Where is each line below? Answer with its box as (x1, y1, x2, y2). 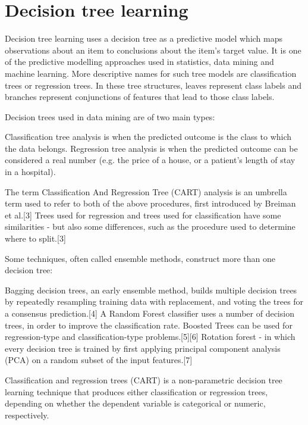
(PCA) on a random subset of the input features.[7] (5, 354, 193, 366)
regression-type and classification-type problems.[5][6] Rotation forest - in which (5, 330, 296, 343)
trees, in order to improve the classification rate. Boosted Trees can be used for (5, 318, 293, 331)
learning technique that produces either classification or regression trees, (5, 385, 268, 398)
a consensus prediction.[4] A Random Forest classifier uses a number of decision (5, 307, 294, 319)
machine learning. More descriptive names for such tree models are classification (5, 67, 297, 79)
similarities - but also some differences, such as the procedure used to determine (5, 220, 296, 233)
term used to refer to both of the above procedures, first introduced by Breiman (5, 197, 296, 210)
